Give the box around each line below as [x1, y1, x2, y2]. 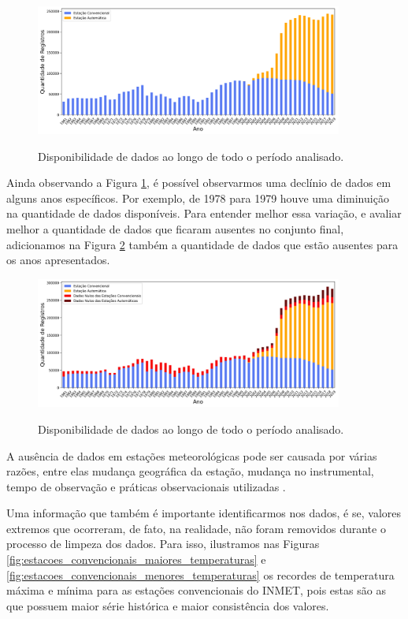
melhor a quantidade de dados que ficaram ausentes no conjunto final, [6, 221, 344, 237]
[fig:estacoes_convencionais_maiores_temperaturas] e [6, 551, 266, 568]
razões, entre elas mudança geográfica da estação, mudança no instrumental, [6, 463, 374, 479]
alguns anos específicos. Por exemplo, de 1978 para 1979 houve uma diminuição [6, 189, 389, 206]
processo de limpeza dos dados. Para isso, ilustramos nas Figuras [6, 535, 320, 552]
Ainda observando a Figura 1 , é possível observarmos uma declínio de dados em [6, 174, 391, 191]
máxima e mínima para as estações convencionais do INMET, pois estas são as [6, 582, 386, 598]
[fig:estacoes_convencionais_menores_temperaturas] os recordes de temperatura [6, 566, 395, 583]
